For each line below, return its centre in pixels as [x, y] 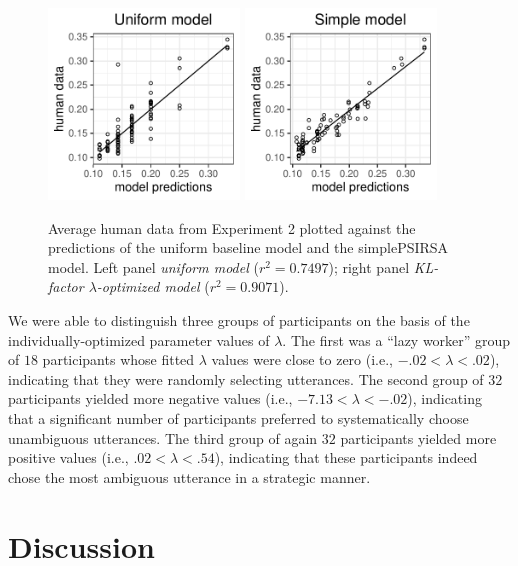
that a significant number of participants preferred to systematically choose [238, 417]
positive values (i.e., [68, 457]
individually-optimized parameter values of [139, 339]
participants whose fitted [118, 359]
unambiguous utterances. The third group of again [163, 437]
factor [66, 286]
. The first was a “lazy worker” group [396, 339]
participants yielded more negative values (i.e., [150, 398]
